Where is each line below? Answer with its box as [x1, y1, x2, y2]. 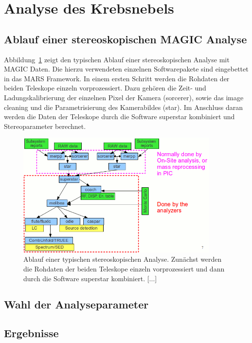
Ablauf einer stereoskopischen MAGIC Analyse [4, 31, 247, 46]
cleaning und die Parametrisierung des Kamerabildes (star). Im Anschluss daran [4, 102, 243, 112]
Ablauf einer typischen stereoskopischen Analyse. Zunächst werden [23, 254, 222, 264]
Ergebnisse [4, 325, 59, 341]
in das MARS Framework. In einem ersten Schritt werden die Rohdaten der [4, 73, 230, 83]
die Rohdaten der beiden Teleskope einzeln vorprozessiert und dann [23, 263, 225, 273]
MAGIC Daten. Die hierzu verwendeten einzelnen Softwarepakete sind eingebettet [4, 64, 249, 74]
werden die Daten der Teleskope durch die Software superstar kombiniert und [4, 111, 235, 122]
